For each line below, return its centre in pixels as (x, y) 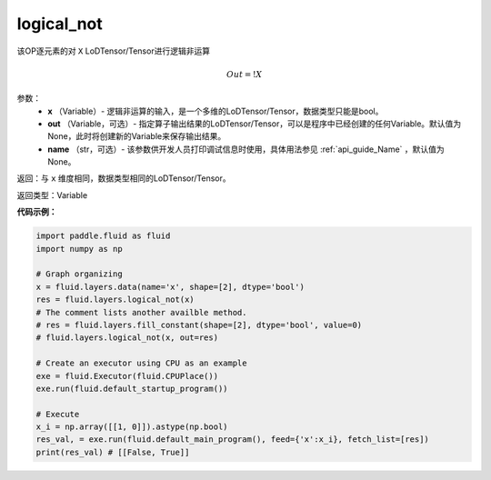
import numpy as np (79, 249)
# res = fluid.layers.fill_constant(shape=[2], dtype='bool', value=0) (199, 325)
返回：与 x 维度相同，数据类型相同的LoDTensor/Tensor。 (124, 178)
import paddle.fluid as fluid (103, 236)
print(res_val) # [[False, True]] (113, 452)
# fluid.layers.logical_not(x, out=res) (127, 338)
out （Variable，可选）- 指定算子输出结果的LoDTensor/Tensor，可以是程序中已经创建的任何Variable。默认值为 (255, 124)
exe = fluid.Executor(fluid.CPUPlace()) (127, 376)
